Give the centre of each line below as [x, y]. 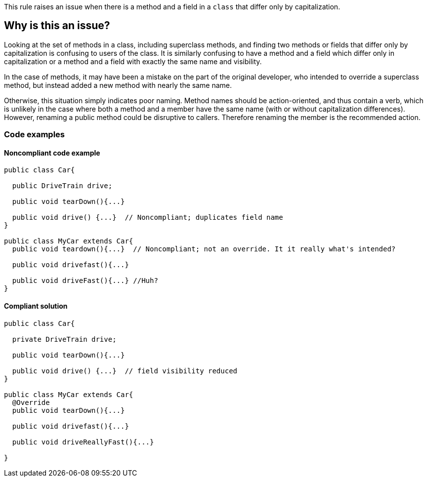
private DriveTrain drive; [64, 339]
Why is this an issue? [57, 26]
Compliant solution [36, 306]
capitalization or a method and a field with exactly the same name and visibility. [133, 61]
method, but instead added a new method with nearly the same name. [118, 85]
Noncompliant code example [52, 153]
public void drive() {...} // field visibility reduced [125, 371]
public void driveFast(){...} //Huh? [85, 281]
